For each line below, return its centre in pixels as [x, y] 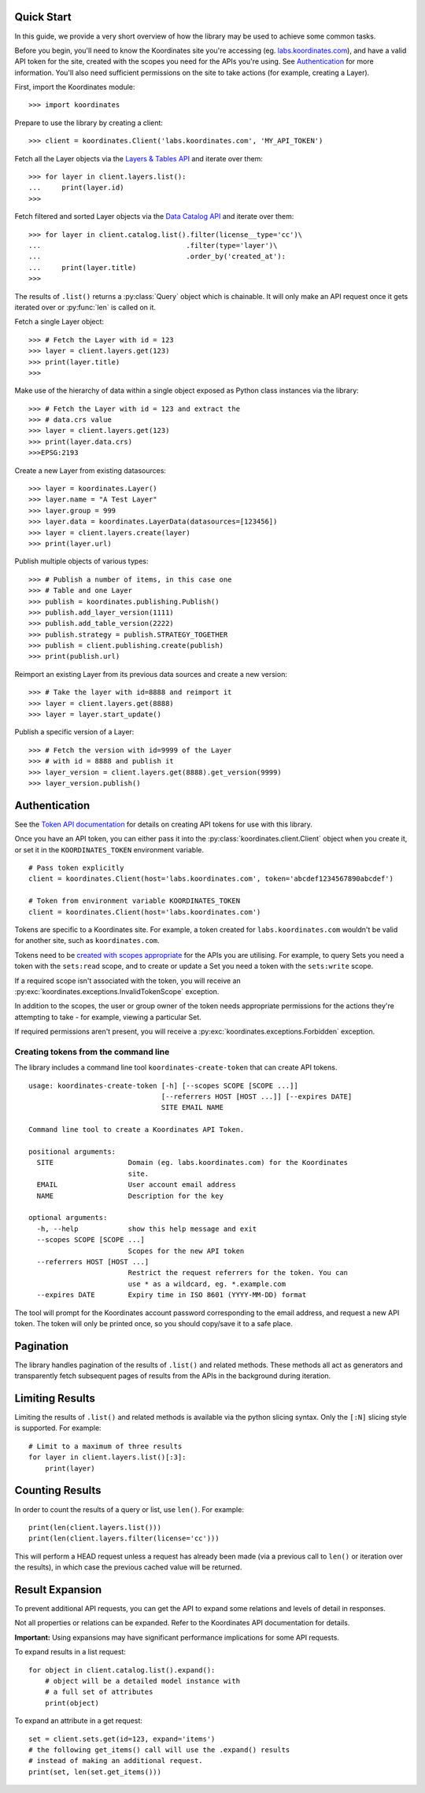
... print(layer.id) [76, 188]
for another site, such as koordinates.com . [87, 941]
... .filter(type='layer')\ [153, 245]
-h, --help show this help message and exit [147, 1229]
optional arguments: [68, 1218]
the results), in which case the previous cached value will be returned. [128, 1567]
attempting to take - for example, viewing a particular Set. [108, 1017]
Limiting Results [55, 1398]
